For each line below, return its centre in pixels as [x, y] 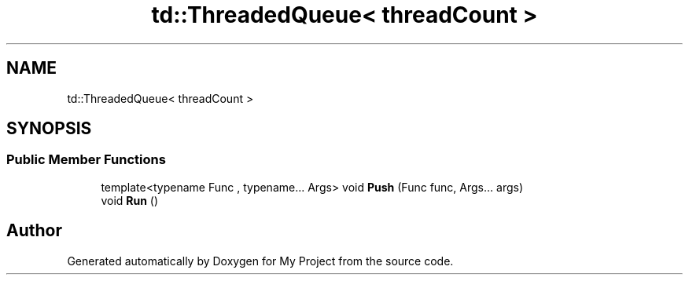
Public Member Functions [86, 160]
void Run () [130, 200]
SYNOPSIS [49, 129]
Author [34, 231]
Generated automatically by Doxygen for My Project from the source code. [260, 261]
